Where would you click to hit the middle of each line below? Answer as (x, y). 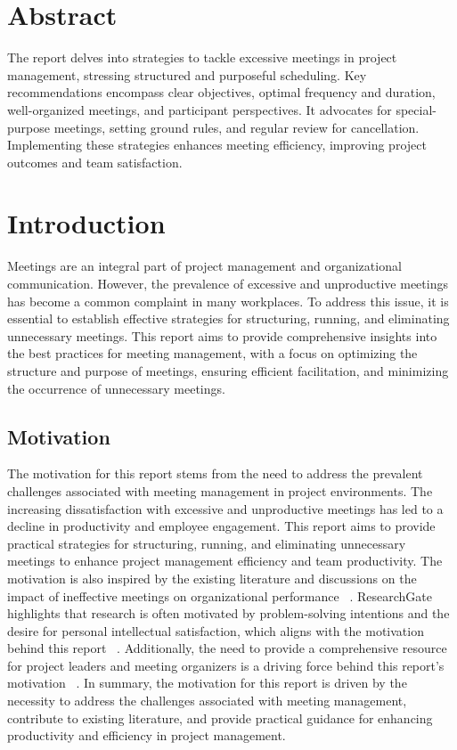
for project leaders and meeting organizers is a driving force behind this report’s (226, 665)
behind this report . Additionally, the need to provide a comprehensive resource (227, 648)
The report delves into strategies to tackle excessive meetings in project (202, 57)
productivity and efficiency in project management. (147, 735)
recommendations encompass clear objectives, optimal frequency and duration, (221, 92)
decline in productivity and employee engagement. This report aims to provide (221, 526)
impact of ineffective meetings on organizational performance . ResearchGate (220, 595)
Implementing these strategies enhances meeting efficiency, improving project (217, 145)
